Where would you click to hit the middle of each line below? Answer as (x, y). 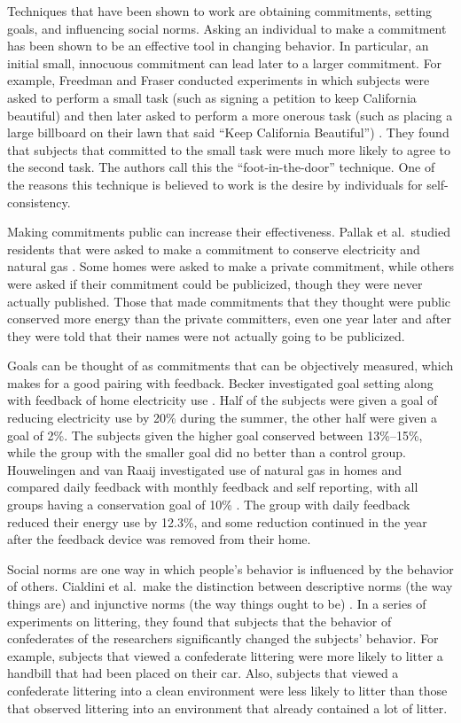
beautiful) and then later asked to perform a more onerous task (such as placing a (230, 115)
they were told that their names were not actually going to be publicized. (206, 335)
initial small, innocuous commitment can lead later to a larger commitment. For (225, 62)
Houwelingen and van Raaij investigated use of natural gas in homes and (205, 469)
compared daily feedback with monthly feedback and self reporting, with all (213, 487)
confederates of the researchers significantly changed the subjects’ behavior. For (223, 638)
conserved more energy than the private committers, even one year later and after (229, 319)
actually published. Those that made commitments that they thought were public (229, 301)
